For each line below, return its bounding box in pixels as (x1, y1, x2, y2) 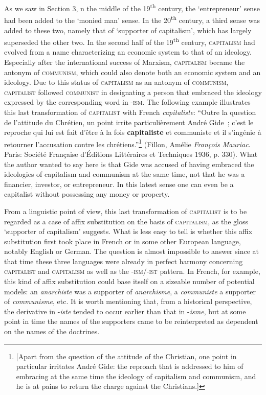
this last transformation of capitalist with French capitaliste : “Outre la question (4, 106, 256, 117)
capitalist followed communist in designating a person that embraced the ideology (4, 86, 262, 97)
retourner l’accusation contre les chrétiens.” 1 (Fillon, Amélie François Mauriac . (4, 137, 251, 149)
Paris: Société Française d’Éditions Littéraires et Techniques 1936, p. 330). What (4, 148, 258, 159)
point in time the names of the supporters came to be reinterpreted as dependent (4, 316, 258, 327)
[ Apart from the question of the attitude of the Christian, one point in (16, 351, 237, 361)
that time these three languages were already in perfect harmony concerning (4, 255, 243, 266)
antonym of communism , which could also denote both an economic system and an (4, 66, 261, 77)
